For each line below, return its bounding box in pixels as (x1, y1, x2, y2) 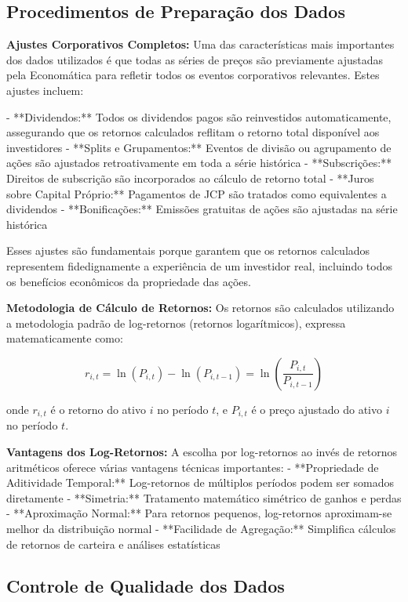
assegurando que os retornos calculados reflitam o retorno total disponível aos (6, 124, 380, 140)
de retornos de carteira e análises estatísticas (6, 535, 220, 552)
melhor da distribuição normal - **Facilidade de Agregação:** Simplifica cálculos (6, 520, 396, 536)
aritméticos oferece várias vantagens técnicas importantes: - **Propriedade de (6, 459, 379, 475)
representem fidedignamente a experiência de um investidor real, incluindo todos (6, 257, 392, 274)
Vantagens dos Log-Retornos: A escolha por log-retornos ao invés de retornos (6, 443, 397, 459)
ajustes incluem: (6, 82, 84, 98)
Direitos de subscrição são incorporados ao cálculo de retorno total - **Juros (6, 169, 374, 186)
